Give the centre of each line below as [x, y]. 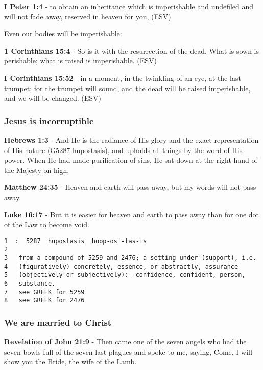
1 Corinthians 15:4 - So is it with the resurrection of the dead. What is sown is [132, 50]
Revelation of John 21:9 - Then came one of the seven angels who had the [125, 342]
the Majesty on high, [37, 170]
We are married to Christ [58, 322]
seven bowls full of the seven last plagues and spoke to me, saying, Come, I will [128, 351]
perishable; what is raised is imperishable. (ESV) [80, 61]
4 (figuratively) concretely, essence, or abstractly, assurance [121, 266]
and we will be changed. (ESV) [53, 98]
